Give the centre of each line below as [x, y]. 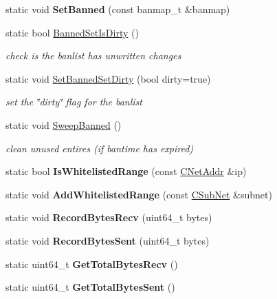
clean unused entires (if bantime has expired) [100, 148]
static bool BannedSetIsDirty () [72, 32]
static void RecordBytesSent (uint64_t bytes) [108, 240]
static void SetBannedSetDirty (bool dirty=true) [108, 78]
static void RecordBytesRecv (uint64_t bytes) [109, 217]
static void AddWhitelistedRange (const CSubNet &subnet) [139, 194]
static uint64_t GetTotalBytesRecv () [92, 264]
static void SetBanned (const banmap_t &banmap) [118, 9]
